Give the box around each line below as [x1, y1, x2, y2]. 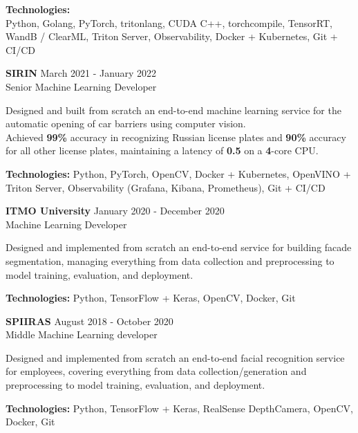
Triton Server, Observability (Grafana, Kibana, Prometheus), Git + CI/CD [6, 180, 326, 194]
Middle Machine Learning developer [6, 327, 158, 342]
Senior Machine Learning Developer [6, 79, 157, 93]
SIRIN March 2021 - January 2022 [6, 66, 157, 80]
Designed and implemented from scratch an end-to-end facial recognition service [6, 350, 345, 365]
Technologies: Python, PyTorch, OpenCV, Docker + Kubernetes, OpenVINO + [6, 166, 351, 181]
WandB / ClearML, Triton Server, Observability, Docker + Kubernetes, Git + [6, 29, 338, 44]
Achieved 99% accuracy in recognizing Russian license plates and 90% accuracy [6, 129, 346, 144]
